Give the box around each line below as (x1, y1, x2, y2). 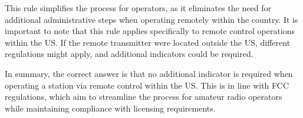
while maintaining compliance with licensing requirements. (5, 102, 216, 114)
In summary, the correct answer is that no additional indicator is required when (5, 67, 293, 79)
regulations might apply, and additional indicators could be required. (5, 48, 253, 60)
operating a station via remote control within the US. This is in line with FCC (5, 79, 289, 91)
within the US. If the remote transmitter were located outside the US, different (5, 36, 291, 48)
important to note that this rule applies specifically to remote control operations (5, 25, 295, 37)
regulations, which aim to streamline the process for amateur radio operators (5, 90, 282, 103)
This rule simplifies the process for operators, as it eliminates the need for (5, 2, 271, 14)
